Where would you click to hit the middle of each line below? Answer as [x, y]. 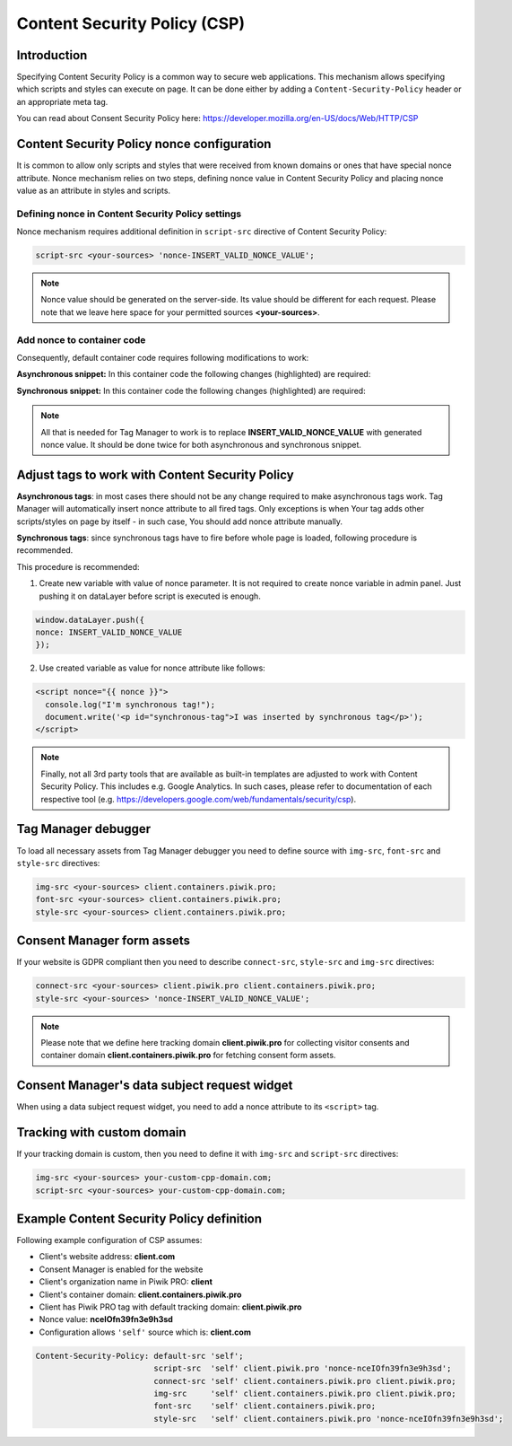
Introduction [52, 55]
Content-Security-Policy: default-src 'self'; [139, 1356]
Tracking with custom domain [102, 1132]
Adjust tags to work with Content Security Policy [156, 474]
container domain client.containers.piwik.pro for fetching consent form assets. [188, 1056]
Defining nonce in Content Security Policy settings [129, 214]
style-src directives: [58, 863]
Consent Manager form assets [103, 941]
